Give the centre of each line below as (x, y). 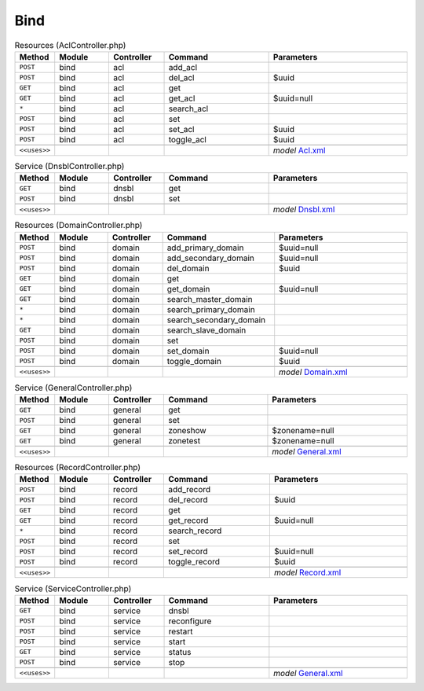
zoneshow (187, 431)
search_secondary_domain (216, 320)
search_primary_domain (211, 309)
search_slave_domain (207, 330)
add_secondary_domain (211, 258)
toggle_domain (194, 361)
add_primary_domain (205, 248)
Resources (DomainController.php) (79, 226)
